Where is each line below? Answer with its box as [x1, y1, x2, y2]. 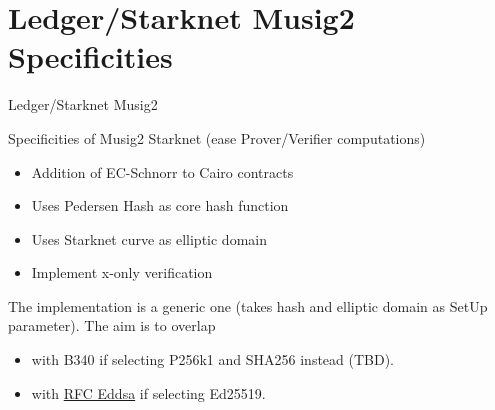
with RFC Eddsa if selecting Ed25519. [31, 382, 266, 403]
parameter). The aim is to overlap [8, 315, 216, 336]
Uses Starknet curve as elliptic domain [31, 228, 267, 249]
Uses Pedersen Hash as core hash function [31, 195, 289, 216]
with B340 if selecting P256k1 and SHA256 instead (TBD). [31, 349, 395, 370]
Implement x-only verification [31, 262, 213, 283]
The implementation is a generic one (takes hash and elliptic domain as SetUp [8, 295, 488, 316]
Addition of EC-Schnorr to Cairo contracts [31, 161, 294, 182]
